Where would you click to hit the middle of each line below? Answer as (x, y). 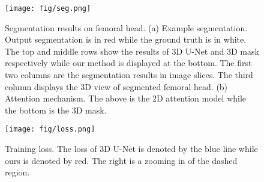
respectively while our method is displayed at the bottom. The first (128, 63)
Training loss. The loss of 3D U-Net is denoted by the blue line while (131, 149)
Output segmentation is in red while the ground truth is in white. (126, 39)
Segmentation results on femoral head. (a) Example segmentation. (126, 27)
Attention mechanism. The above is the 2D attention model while (126, 98)
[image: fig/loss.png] (50, 129)
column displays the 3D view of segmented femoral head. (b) (116, 86)
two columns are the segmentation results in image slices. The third (129, 75)
